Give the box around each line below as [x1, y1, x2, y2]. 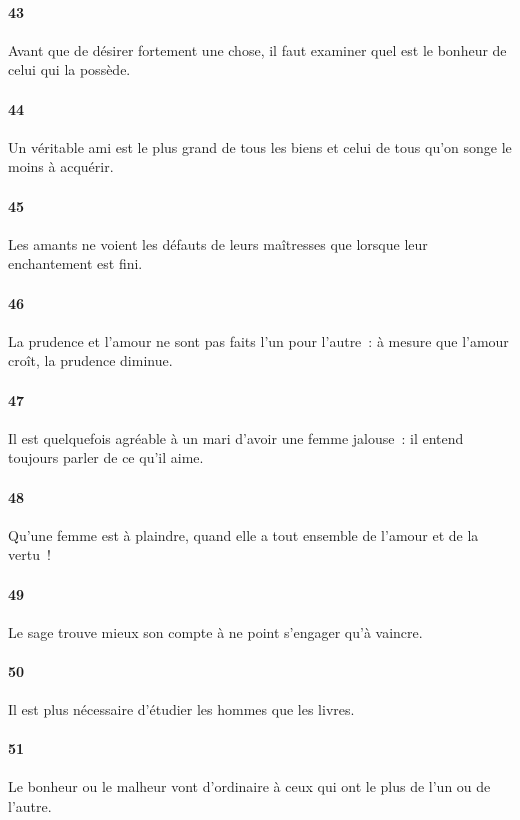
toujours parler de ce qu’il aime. [8, 447, 204, 468]
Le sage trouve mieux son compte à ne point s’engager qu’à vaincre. [8, 621, 423, 642]
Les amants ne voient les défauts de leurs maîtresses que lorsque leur [8, 233, 428, 254]
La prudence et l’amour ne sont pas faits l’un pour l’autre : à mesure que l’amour [8, 330, 509, 351]
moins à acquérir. [8, 156, 114, 177]
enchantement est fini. [8, 253, 143, 274]
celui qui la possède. [8, 59, 131, 80]
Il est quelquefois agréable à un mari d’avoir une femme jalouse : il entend [8, 427, 464, 448]
